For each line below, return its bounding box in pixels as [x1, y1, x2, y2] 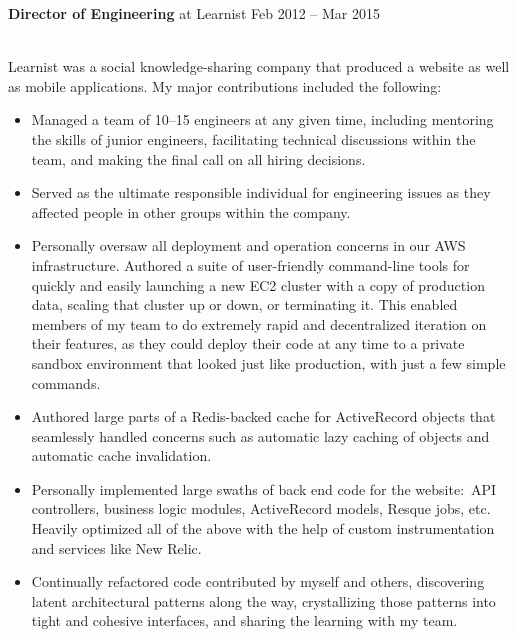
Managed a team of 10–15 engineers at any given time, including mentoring [31, 109, 494, 130]
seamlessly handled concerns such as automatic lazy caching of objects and [31, 425, 490, 446]
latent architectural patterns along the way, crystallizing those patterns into [31, 590, 496, 611]
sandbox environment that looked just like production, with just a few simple [31, 352, 506, 373]
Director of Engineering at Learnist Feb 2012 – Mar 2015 [8, 3, 380, 23]
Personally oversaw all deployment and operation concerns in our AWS [31, 235, 466, 256]
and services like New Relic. [31, 537, 202, 558]
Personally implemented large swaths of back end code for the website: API [31, 478, 497, 499]
